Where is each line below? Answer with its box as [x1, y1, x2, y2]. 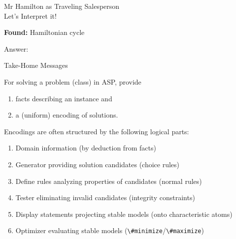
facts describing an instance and [15, 93, 112, 103]
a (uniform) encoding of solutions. [15, 110, 118, 120]
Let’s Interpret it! [4, 10, 57, 21]
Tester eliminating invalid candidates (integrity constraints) [15, 192, 195, 203]
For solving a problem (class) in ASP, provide [4, 76, 141, 87]
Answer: [4, 43, 29, 54]
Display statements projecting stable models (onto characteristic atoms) [15, 209, 233, 219]
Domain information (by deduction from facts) [15, 143, 156, 153]
